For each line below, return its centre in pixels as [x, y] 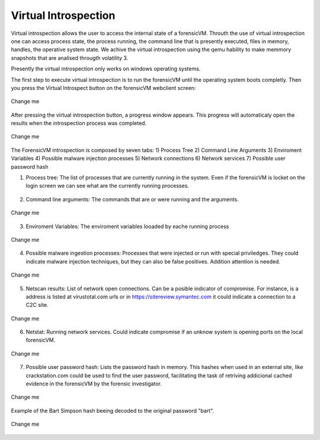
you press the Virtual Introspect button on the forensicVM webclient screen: [103, 88]
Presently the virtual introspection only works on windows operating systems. [106, 69]
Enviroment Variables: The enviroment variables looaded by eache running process [127, 226]
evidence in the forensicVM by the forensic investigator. [94, 384]
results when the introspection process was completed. [79, 123]
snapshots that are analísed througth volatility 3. [70, 58]
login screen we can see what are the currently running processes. [108, 186]
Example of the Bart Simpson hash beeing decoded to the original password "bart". [113, 410]
